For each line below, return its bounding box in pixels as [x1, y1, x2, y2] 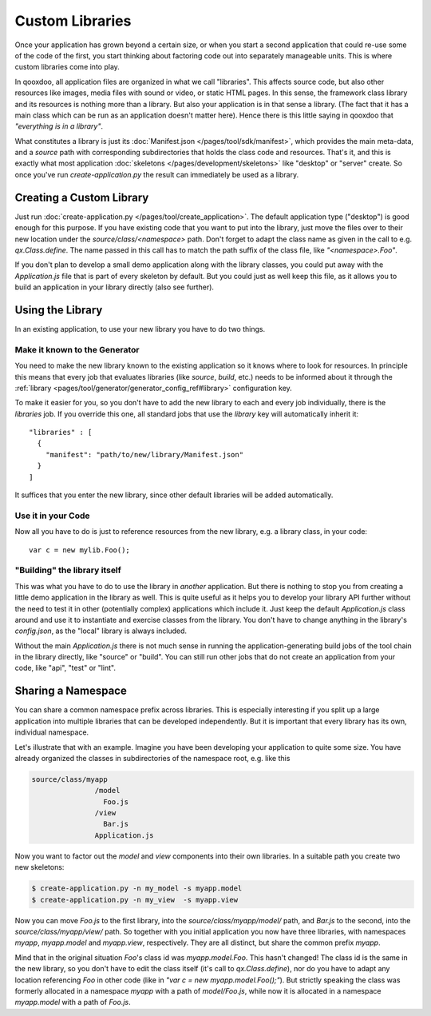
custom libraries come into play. [14, 62, 120, 72]
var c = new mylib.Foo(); [29, 545, 131, 555]
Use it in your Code [14, 510, 91, 521]
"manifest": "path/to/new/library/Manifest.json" [45, 450, 243, 459]
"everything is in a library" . [14, 122, 104, 131]
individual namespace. [14, 727, 89, 737]
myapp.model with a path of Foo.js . [14, 998, 131, 1007]
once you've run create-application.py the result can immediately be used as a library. [14, 169, 299, 179]
